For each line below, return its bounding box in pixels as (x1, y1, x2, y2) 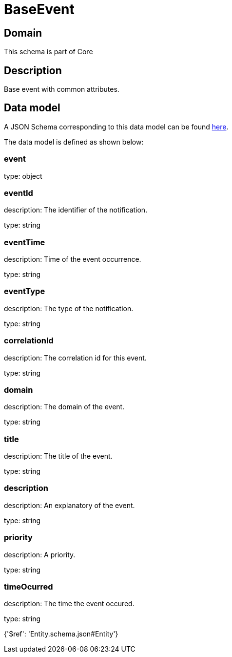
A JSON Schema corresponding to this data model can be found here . (4, 122, 229, 131)
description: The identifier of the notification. (4, 206, 148, 214)
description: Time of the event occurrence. (4, 255, 141, 264)
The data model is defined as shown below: (4, 137, 144, 146)
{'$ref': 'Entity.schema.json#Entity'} (4, 630, 118, 638)
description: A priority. (4, 550, 76, 559)
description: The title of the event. (4, 452, 113, 461)
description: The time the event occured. (4, 599, 135, 608)
